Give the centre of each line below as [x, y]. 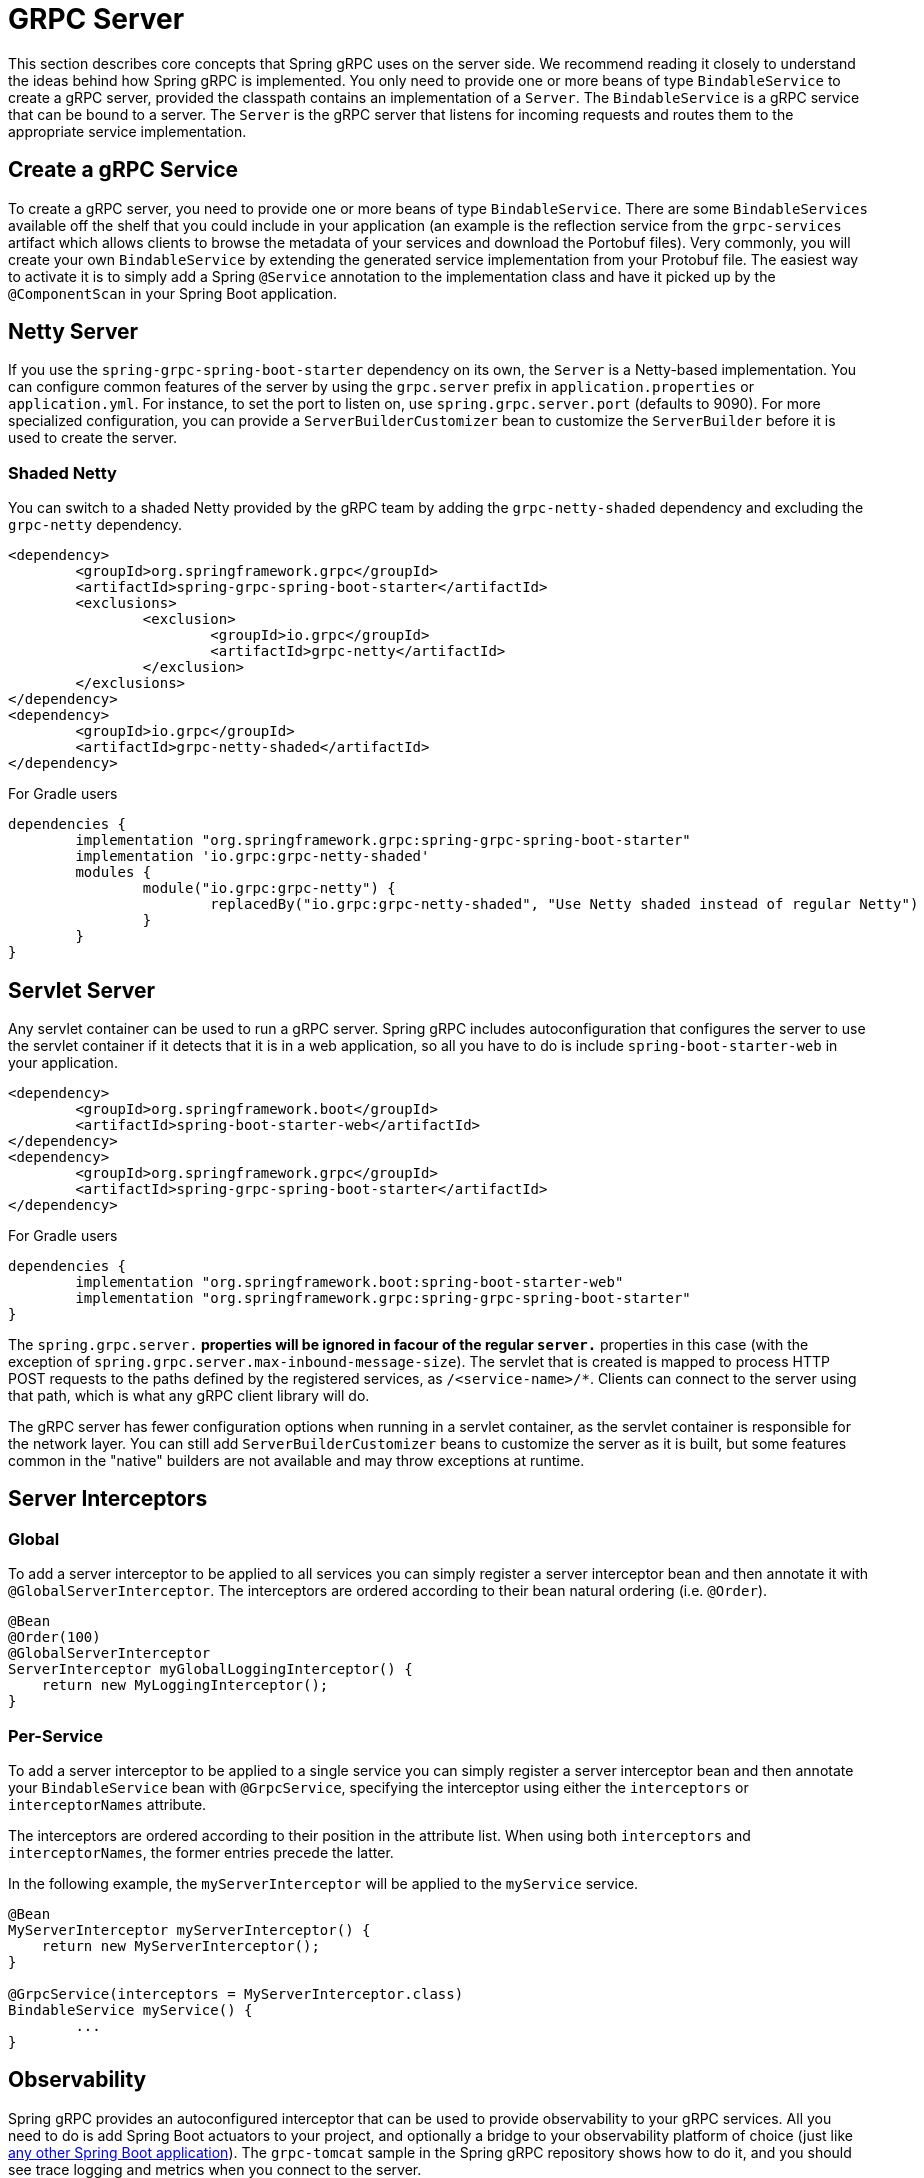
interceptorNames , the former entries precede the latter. [201, 1852]
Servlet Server [82, 990]
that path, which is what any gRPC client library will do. [189, 1396]
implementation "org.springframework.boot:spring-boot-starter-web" [349, 1282]
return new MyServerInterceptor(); [180, 1946]
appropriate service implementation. [127, 131]
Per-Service [55, 1735]
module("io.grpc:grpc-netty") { [269, 888]
